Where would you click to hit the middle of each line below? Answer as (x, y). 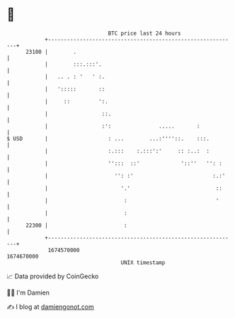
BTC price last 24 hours (144, 33)
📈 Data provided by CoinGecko (53, 276)
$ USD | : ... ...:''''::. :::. (108, 138)
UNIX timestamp (143, 262)
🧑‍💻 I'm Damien (28, 293)
